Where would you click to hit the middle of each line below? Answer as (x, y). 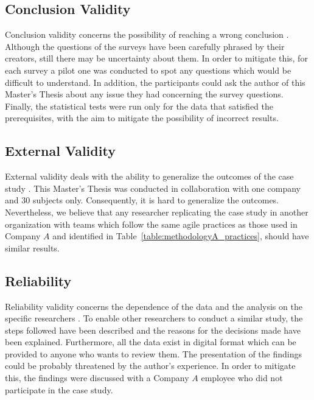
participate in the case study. (59, 389)
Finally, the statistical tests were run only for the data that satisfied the (139, 106)
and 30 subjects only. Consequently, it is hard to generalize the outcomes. (142, 200)
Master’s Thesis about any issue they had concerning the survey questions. (144, 94)
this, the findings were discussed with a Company (97, 378)
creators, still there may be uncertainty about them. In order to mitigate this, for (156, 58)
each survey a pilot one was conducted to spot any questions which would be (148, 70)
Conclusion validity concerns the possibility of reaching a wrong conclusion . (147, 34)
